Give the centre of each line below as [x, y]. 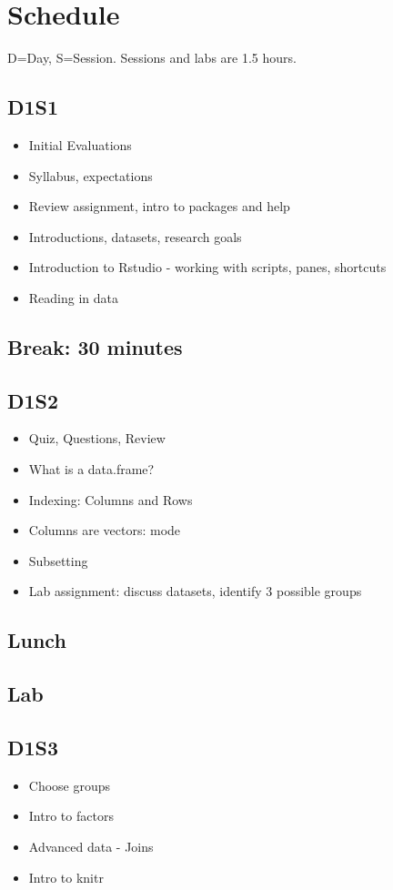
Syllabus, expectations [91, 175]
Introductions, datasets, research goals [135, 236]
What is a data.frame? [91, 469]
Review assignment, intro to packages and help [159, 206]
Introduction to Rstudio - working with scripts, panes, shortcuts [207, 267]
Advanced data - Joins [91, 846]
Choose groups [70, 785]
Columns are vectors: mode [105, 530]
